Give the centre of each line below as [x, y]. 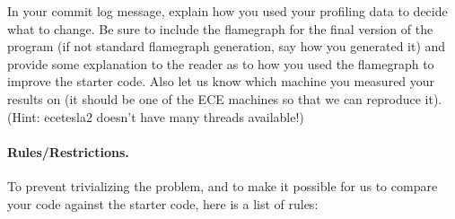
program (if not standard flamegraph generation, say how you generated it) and [227, 46]
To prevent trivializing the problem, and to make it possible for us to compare [223, 185]
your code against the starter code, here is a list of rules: [163, 203]
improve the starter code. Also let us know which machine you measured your [221, 81]
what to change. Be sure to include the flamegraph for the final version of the [220, 28]
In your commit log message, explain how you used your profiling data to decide [227, 11]
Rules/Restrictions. [68, 151]
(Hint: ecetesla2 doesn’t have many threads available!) [156, 116]
